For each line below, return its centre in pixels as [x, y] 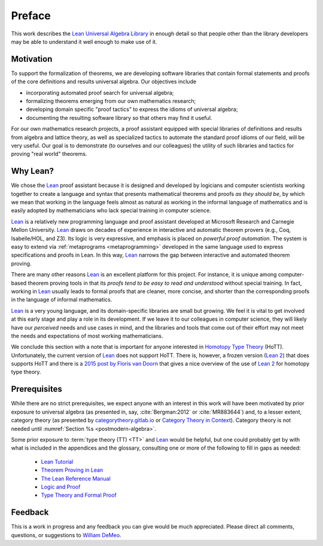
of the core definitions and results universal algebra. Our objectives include [104, 82]
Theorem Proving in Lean [72, 470]
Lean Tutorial [57, 461]
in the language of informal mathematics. [62, 300]
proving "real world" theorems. [49, 154]
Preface [31, 16]
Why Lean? [32, 171]
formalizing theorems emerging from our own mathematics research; [111, 101]
